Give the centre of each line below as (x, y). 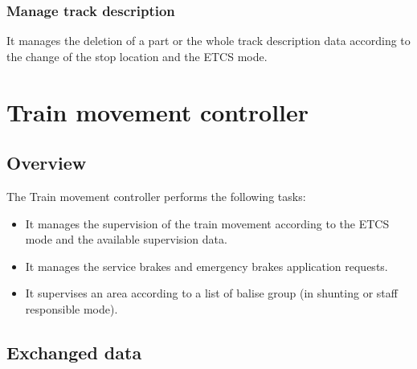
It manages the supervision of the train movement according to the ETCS (207, 223)
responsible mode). (72, 308)
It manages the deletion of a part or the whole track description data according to (208, 41)
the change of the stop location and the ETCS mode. (137, 56)
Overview (47, 163)
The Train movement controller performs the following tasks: (156, 196)
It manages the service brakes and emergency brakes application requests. (206, 266)
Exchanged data (74, 352)
